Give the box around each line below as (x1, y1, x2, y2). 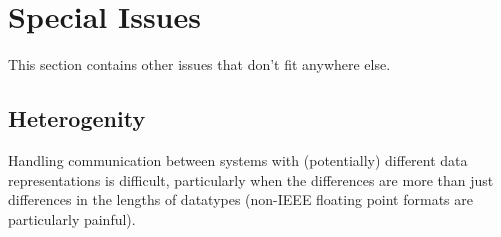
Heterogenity (8, 103, 146, 134)
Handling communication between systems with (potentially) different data (8, 149, 468, 170)
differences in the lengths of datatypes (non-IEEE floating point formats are (8, 189, 473, 210)
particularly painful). (8, 208, 136, 229)
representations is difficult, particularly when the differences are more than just (8, 169, 494, 190)
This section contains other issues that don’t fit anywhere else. (8, 54, 391, 75)
